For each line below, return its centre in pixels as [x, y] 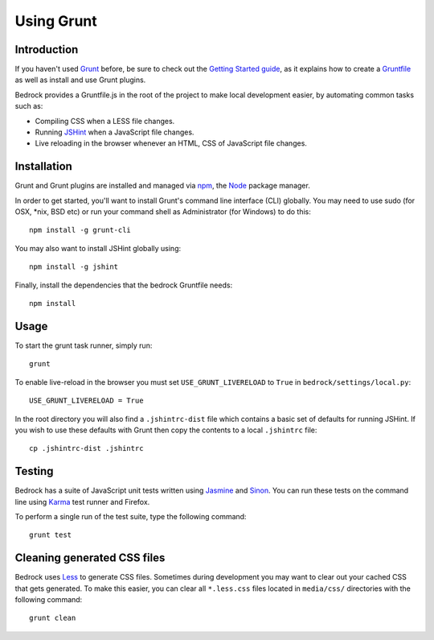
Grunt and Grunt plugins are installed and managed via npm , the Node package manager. [163, 186]
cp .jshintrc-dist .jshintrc [86, 448]
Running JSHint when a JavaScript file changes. [115, 132]
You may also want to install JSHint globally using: [98, 248]
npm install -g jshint [74, 267]
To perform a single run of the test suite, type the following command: [131, 516]
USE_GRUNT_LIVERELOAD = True [86, 401]
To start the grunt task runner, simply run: [84, 345]
